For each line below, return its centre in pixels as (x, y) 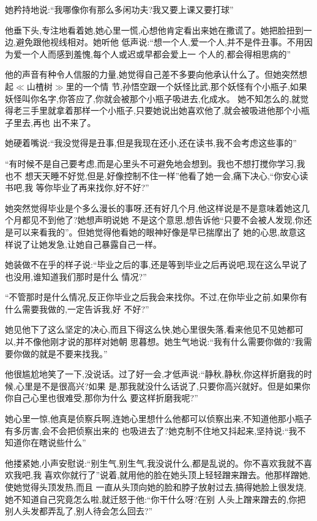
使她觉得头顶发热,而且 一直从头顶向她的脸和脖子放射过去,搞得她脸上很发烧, (156, 487)
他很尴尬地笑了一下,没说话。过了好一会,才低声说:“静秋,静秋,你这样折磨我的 (155, 374)
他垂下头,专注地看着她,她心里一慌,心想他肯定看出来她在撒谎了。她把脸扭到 (154, 30)
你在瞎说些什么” (54, 442)
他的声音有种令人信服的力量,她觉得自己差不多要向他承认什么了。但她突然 (152, 74)
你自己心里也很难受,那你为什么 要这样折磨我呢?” (102, 398)
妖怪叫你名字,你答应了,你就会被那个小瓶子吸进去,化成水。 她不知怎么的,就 (153, 98)
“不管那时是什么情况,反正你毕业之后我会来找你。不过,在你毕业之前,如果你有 (156, 297)
